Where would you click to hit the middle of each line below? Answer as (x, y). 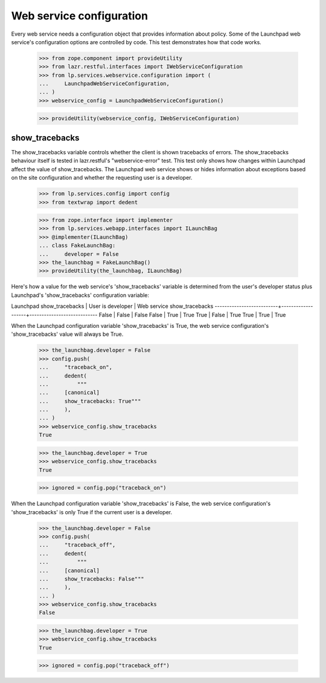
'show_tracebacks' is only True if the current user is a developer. (91, 512)
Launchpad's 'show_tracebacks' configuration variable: (80, 295)
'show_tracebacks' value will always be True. (67, 334)
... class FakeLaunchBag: (77, 246)
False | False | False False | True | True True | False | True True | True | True (192, 315)
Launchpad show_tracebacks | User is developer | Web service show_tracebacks (112, 306)
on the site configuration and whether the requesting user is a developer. (102, 178)
